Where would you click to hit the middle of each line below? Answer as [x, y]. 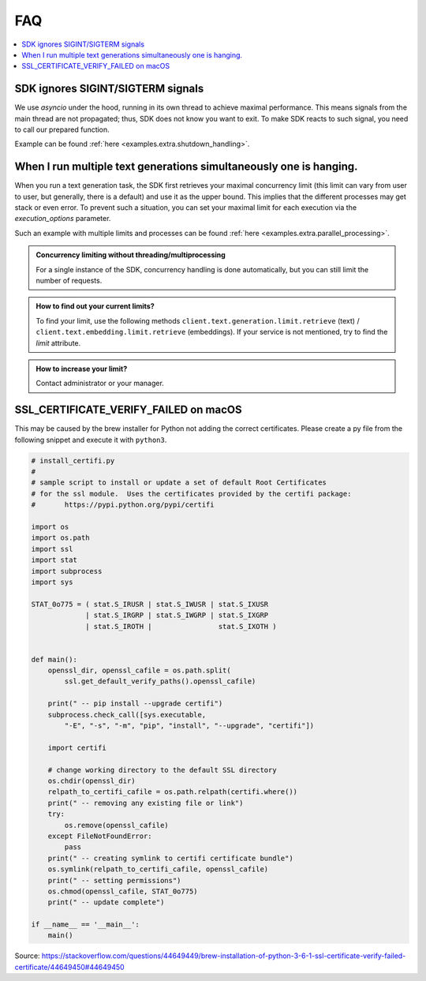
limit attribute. [58, 343]
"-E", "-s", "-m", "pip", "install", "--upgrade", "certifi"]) [189, 726]
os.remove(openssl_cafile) [116, 825]
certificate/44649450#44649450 [70, 967]
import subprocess [67, 571]
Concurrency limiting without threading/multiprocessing [131, 255]
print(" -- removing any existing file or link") [146, 803]
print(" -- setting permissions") [114, 880]
